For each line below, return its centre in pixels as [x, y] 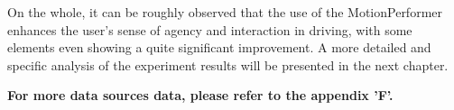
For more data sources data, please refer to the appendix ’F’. [200, 95]
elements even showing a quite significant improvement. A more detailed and [219, 47]
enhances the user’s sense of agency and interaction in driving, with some [210, 29]
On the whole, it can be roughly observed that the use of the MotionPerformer [225, 12]
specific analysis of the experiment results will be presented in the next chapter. [228, 64]
